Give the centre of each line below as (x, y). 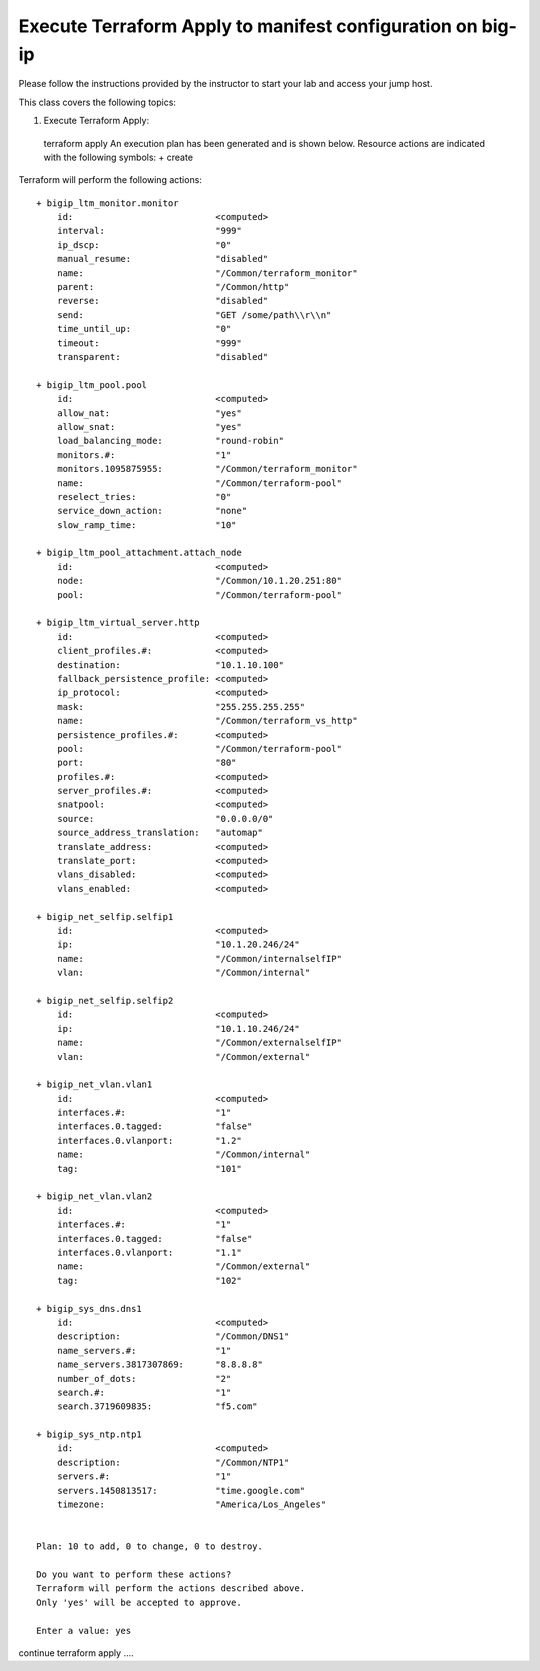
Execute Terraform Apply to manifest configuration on (248, 26)
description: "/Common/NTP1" (173, 1462)
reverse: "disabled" (162, 301)
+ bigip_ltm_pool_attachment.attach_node (139, 553)
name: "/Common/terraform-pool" (199, 483)
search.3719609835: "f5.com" (157, 1406)
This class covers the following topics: (97, 102)
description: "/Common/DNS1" (173, 1336)
